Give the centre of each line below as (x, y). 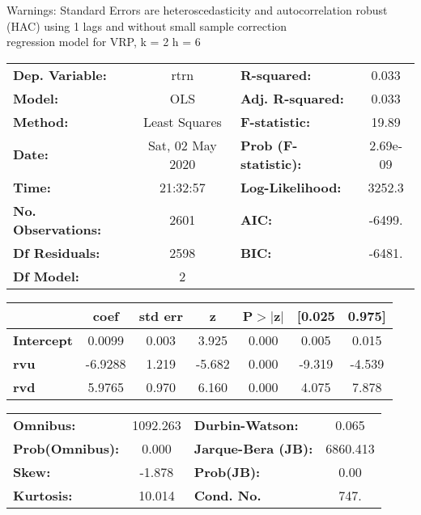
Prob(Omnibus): (66, 448)
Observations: (57, 229)
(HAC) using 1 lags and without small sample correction (147, 25)
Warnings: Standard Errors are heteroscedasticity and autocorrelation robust (197, 10)
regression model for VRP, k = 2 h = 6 (104, 42)
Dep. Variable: (60, 74)
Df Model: (46, 276)
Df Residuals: (57, 252)
